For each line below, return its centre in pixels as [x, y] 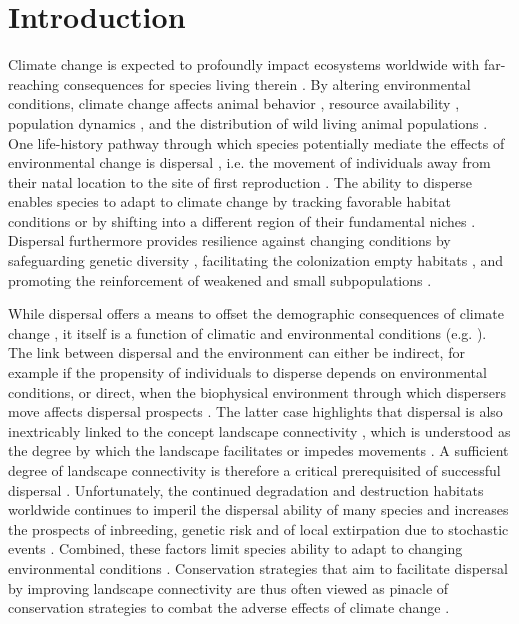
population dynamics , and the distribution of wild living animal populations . [248, 122]
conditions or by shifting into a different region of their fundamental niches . [242, 220]
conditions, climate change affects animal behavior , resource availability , [234, 103]
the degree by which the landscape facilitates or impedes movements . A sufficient [258, 450]
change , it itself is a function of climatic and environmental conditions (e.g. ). [247, 332]
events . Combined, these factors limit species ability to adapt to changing [235, 548]
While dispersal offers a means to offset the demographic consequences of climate [256, 313]
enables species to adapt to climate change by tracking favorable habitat [229, 201]
